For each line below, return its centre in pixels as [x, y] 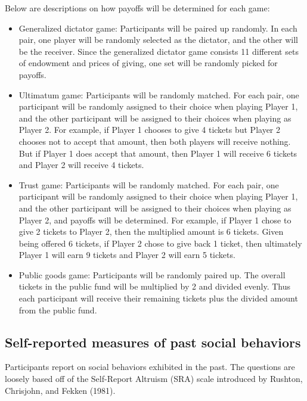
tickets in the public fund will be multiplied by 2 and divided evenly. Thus [155, 286]
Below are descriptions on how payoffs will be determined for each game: [137, 8]
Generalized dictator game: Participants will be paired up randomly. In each [158, 28]
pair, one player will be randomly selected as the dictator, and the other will [158, 40]
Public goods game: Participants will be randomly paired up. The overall [152, 274]
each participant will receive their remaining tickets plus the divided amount [158, 298]
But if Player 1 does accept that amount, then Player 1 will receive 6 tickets [158, 153]
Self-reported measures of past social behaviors [153, 342]
